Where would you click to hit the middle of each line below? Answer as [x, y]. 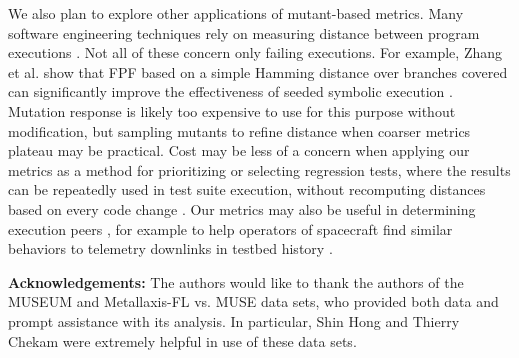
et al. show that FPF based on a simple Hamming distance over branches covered [258, 71]
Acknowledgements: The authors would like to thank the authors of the [236, 281]
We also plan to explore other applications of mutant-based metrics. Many [236, 13]
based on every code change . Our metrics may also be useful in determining [242, 208]
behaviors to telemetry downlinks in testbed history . [170, 248]
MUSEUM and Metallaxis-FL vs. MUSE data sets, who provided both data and [253, 301]
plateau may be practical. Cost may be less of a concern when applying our [239, 150]
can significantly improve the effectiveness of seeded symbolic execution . [230, 91]
